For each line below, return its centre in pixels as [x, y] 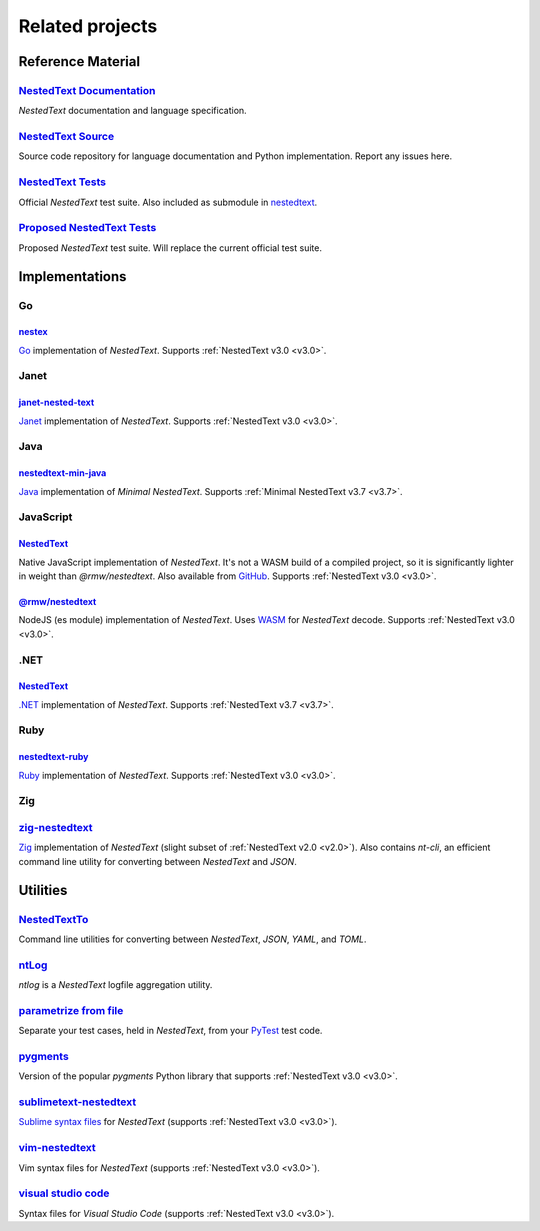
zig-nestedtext [55, 827]
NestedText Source [66, 137]
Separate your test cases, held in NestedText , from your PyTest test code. [170, 1031]
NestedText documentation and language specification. [132, 111]
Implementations [72, 276]
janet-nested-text [56, 402]
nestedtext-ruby [53, 757]
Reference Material [79, 61]
